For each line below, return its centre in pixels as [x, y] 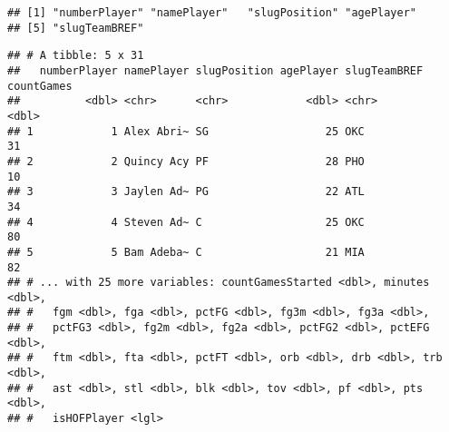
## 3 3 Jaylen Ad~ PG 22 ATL [186, 192]
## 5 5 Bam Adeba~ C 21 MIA [186, 252]
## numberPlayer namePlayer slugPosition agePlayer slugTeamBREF [215, 70]
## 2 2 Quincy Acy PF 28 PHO [186, 161]
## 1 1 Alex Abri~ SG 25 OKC [186, 131]
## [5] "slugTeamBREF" [76, 28]
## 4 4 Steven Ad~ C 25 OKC [186, 222]
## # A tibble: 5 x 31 [76, 56]
